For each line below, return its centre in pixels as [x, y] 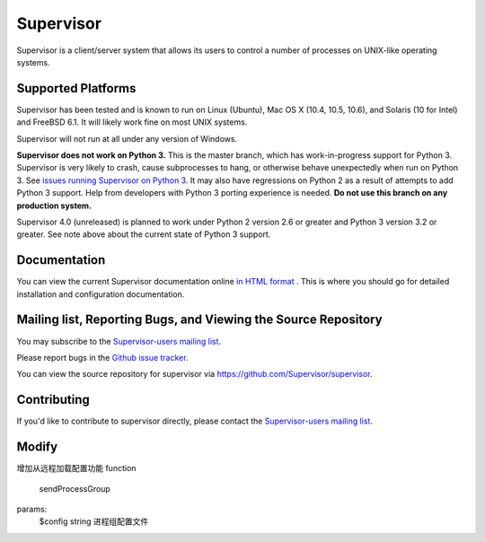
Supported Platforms [76, 88]
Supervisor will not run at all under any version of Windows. [127, 138]
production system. [54, 205]
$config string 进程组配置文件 [94, 521]
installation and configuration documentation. [101, 294]
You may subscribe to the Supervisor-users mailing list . [119, 341]
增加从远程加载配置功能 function [76, 468]
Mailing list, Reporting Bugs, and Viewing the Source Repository [199, 320]
